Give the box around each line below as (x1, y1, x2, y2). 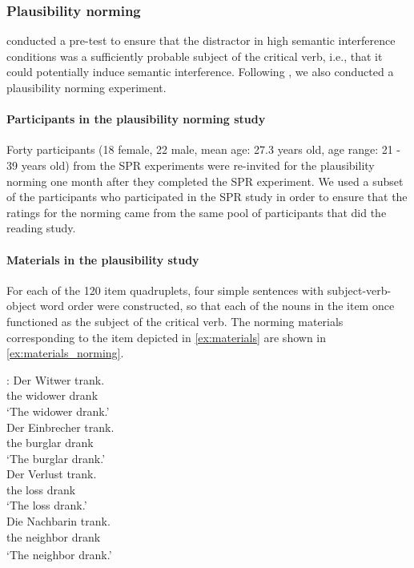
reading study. (6, 220, 76, 236)
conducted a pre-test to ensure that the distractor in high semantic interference (6, 32, 396, 49)
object (6, 297, 37, 314)
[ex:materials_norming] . (6, 344, 124, 361)
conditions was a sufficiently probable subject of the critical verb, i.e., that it (6, 47, 383, 64)
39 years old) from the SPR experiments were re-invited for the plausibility (6, 156, 375, 173)
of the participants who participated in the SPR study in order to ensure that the (6, 188, 408, 205)
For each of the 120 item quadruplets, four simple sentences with (6, 281, 324, 298)
